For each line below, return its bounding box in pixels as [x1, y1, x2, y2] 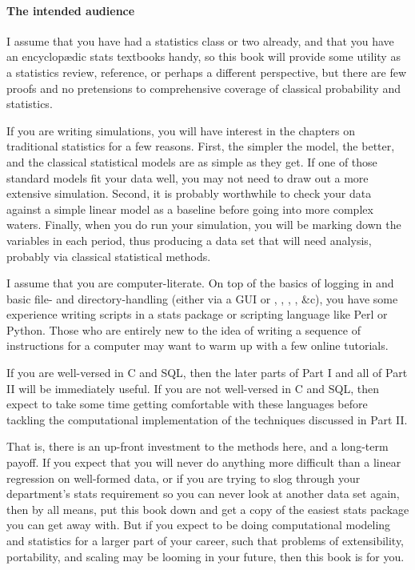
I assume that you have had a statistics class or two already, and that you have [6, 32, 394, 49]
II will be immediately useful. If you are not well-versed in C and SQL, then [6, 379, 379, 396]
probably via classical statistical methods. [6, 247, 211, 264]
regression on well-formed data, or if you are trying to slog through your [6, 469, 361, 486]
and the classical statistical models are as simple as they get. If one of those [6, 153, 377, 170]
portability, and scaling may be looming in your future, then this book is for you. [6, 548, 405, 564]
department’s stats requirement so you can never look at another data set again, [6, 485, 400, 502]
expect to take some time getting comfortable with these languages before [6, 395, 368, 412]
